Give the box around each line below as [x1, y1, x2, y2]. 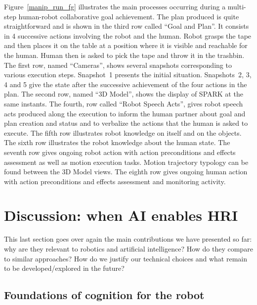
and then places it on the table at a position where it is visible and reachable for [4, 40, 248, 51]
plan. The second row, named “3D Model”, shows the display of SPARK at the [4, 89, 243, 99]
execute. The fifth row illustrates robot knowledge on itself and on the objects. [4, 127, 242, 138]
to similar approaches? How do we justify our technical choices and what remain [4, 253, 247, 263]
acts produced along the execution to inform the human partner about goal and [4, 108, 246, 118]
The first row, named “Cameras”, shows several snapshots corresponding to [4, 59, 232, 70]
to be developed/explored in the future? [4, 263, 125, 273]
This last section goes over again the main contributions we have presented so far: [4, 234, 252, 244]
